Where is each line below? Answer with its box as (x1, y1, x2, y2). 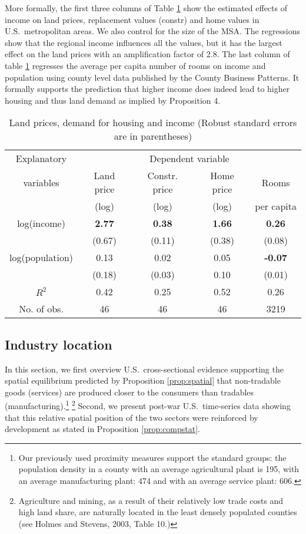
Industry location (5, 335, 112, 353)
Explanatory (15, 151, 67, 166)
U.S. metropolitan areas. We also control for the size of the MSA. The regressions (5, 25, 300, 37)
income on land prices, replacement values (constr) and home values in (5, 13, 260, 25)
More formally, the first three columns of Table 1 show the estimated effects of (5, 2, 287, 14)
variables (23, 175, 59, 189)
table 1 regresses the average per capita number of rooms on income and (5, 59, 266, 71)
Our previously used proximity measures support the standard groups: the (18, 451, 287, 463)
